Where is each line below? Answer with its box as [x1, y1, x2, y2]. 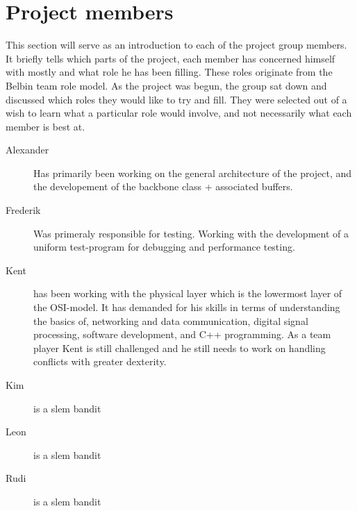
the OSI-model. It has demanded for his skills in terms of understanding [33, 300, 340, 315]
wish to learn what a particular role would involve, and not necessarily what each [6, 106, 352, 120]
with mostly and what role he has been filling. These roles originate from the [6, 65, 333, 79]
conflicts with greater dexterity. [33, 354, 167, 369]
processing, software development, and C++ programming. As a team [33, 327, 331, 342]
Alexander [6, 142, 49, 157]
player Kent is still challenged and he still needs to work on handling [33, 340, 326, 355]
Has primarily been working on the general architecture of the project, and [33, 165, 352, 180]
